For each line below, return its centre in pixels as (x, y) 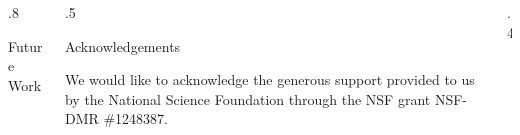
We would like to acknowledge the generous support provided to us (269, 79)
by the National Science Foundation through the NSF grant (247, 98)
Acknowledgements (122, 45)
